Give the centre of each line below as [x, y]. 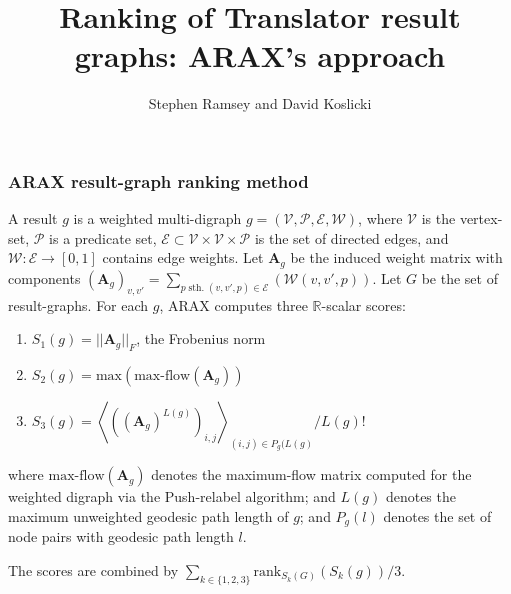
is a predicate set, [103, 237]
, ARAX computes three [233, 304]
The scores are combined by [93, 569]
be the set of [459, 277]
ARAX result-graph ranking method [158, 180]
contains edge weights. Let [183, 257]
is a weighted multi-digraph [157, 218]
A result [33, 218]
